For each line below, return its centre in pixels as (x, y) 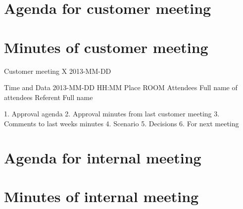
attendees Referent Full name (49, 97)
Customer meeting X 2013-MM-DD (58, 71)
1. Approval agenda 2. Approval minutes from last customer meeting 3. (112, 114)
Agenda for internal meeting (103, 157)
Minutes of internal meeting (101, 196)
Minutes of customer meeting (106, 47)
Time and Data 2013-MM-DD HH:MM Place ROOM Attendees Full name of (121, 87)
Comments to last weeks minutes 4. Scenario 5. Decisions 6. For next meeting (121, 123)
